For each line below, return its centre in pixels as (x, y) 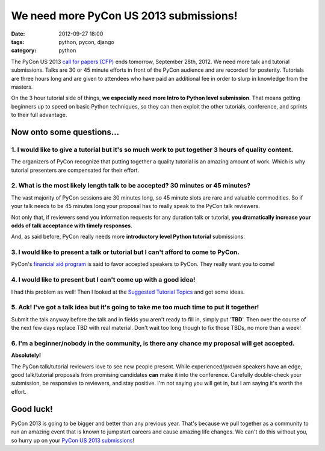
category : (24, 51)
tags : (18, 42)
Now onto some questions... (65, 132)
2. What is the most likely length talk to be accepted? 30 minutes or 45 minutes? (131, 186)
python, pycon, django (86, 42)
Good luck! (32, 409)
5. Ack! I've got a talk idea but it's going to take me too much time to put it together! (135, 307)
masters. (22, 87)
